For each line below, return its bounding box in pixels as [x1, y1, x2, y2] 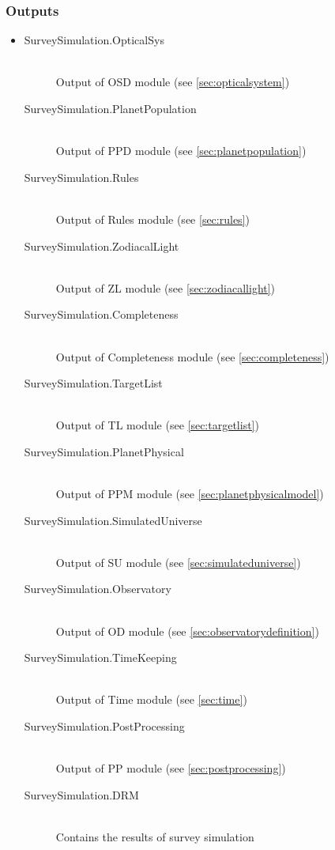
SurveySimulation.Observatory [24, 580, 171, 597]
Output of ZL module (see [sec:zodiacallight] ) [55, 279, 276, 296]
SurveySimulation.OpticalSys [24, 32, 164, 48]
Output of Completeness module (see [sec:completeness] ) [55, 348, 329, 365]
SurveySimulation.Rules [24, 168, 139, 185]
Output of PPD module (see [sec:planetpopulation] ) [55, 142, 307, 159]
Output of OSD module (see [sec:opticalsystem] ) [55, 74, 290, 90]
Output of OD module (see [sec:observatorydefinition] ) [55, 622, 319, 639]
